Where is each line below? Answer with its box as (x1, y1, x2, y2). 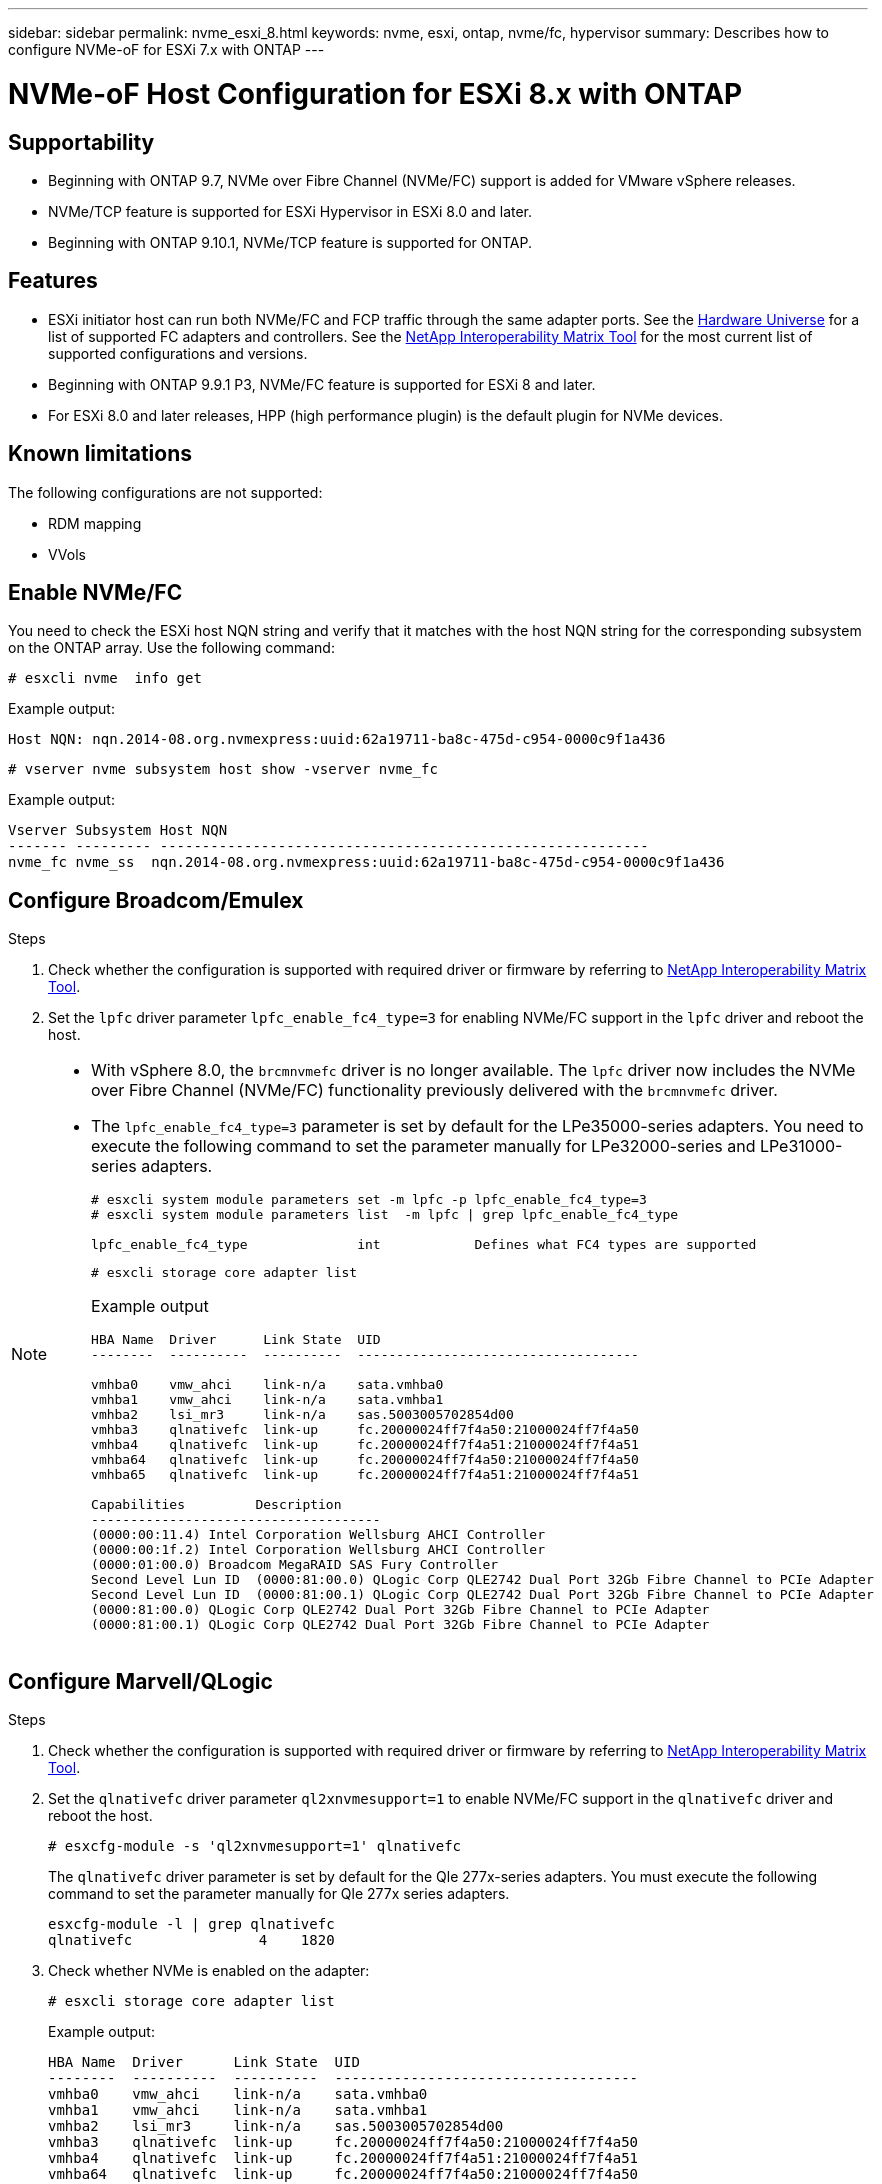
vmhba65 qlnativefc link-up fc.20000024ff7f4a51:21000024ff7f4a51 (91, 1467, 639, 1483)
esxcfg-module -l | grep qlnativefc (48, 1916, 335, 1933)
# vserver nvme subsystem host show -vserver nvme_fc (8, 761, 438, 778)
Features (8, 268, 98, 294)
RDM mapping (48, 514, 142, 532)
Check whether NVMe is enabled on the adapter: (48, 1962, 370, 1980)
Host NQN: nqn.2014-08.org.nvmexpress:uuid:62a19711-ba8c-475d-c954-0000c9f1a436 (8, 731, 666, 748)
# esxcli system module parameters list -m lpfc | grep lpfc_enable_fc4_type (91, 1207, 679, 1223)
